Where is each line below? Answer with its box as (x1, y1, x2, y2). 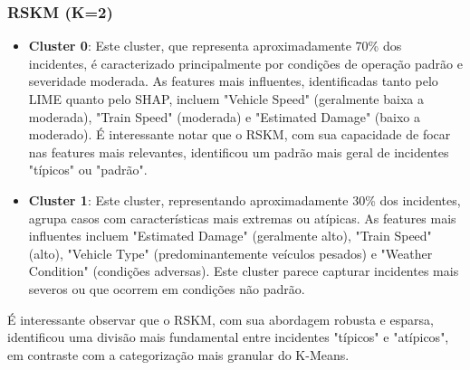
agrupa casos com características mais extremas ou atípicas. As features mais (28, 208, 456, 227)
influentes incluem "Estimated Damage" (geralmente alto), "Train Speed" (28, 226, 432, 245)
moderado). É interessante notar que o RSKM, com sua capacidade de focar (28, 125, 451, 144)
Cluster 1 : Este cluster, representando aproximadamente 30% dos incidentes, (28, 190, 461, 209)
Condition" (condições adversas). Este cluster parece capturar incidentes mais (28, 261, 459, 280)
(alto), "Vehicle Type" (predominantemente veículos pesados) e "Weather (28, 243, 433, 262)
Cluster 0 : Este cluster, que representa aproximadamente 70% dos (28, 36, 402, 55)
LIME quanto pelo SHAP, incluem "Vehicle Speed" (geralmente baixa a (28, 90, 424, 108)
